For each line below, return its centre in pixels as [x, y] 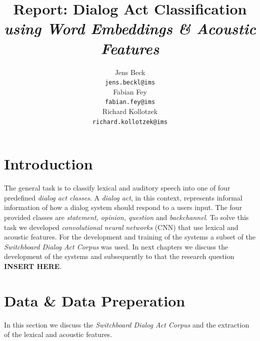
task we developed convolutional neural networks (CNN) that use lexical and [121, 227]
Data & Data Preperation [95, 300]
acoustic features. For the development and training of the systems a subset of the [130, 237]
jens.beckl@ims [130, 83]
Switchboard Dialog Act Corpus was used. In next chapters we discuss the [116, 246]
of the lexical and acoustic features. [58, 334]
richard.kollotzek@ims [130, 122]
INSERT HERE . [33, 266]
